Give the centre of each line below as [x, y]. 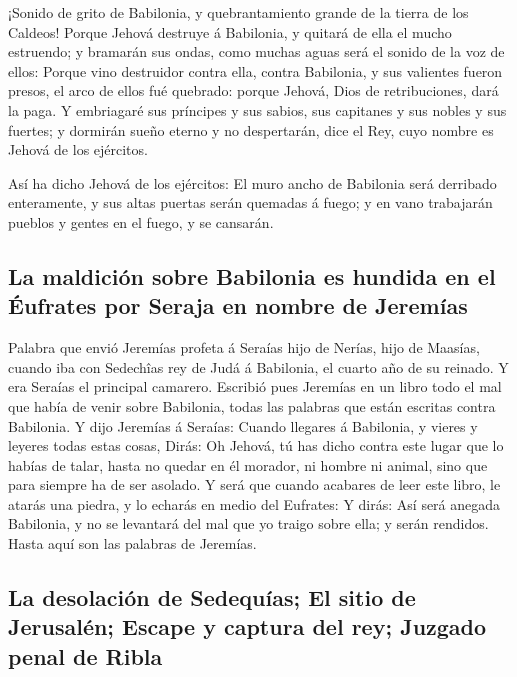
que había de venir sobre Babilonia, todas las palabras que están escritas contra [252, 405]
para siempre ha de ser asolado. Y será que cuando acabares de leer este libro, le [254, 484]
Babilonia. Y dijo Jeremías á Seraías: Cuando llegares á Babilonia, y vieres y [243, 425]
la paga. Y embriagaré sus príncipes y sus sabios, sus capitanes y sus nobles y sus [257, 109]
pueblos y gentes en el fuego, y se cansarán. [141, 221]
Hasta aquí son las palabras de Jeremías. [132, 543]
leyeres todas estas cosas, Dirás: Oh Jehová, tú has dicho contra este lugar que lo [256, 445]
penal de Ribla [85, 655]
